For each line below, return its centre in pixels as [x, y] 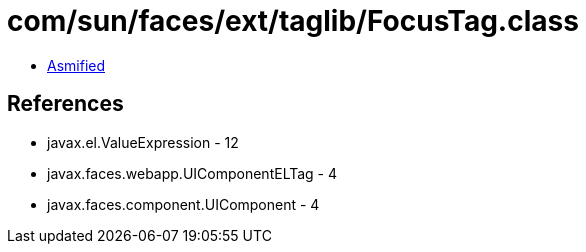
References [65, 104]
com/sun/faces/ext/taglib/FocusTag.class [293, 21]
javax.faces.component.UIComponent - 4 [183, 204]
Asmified [76, 65]
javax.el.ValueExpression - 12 [143, 142]
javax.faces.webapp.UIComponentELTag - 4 [192, 173]
